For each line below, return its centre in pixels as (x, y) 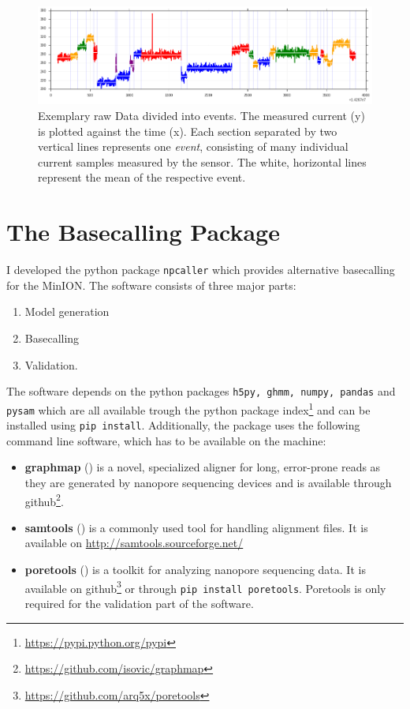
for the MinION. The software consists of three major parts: (151, 285)
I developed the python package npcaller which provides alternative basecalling (201, 270)
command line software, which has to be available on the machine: (166, 440)
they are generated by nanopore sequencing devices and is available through (208, 482)
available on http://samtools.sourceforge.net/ (134, 543)
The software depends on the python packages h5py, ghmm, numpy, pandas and (201, 391)
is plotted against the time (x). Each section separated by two (188, 131)
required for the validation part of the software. (139, 603)
